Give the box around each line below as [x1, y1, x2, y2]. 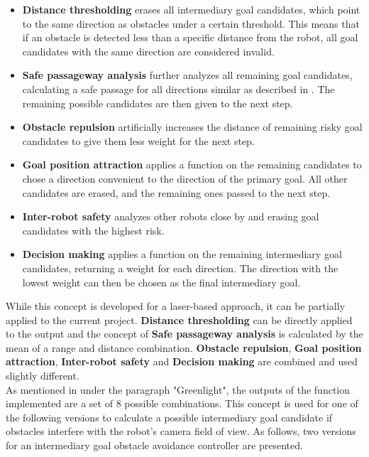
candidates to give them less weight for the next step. [22, 133, 255, 148]
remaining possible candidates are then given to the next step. [22, 95, 293, 110]
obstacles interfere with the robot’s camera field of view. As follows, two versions [6, 424, 356, 439]
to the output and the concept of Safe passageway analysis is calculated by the [6, 326, 363, 341]
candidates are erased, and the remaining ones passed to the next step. [22, 185, 331, 200]
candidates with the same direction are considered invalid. [22, 43, 275, 58]
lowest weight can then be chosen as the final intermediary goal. [22, 274, 301, 289]
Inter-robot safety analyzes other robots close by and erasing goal [22, 209, 319, 224]
